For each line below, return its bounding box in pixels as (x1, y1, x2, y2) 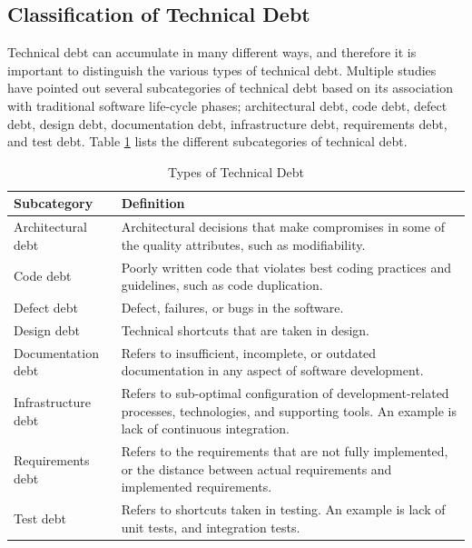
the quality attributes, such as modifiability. (121, 234, 366, 254)
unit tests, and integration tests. (121, 517, 300, 536)
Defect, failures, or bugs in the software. (121, 298, 344, 317)
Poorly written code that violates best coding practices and (121, 257, 452, 276)
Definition (121, 194, 185, 213)
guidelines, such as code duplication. (121, 275, 323, 294)
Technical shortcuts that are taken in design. (121, 320, 369, 339)
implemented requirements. (121, 477, 272, 496)
